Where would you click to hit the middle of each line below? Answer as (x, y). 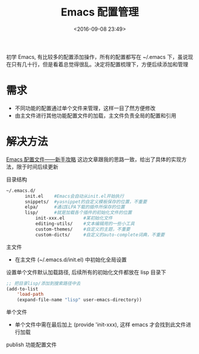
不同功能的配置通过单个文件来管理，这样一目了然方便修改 (85, 108)
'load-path (30, 295)
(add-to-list (22, 289)
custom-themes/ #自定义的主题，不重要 (83, 229)
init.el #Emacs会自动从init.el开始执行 (75, 196)
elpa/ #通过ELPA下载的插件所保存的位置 (75, 207)
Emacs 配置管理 (100, 12)
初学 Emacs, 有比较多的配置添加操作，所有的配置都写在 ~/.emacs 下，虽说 (97, 56)
